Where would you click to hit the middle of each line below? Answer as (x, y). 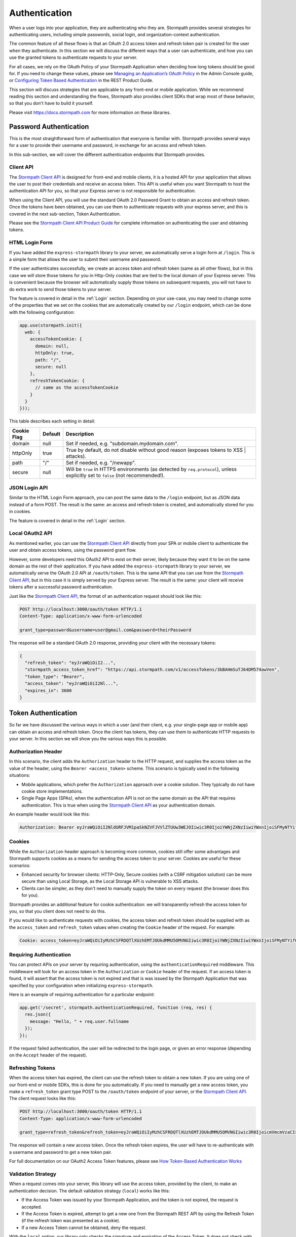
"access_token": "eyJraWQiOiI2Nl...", (72, 684)
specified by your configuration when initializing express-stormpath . (81, 985)
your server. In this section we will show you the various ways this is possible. (88, 739)
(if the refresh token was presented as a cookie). (71, 1221)
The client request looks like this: (43, 1098)
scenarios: (20, 865)
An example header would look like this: (50, 814)
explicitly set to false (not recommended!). (115, 475)
